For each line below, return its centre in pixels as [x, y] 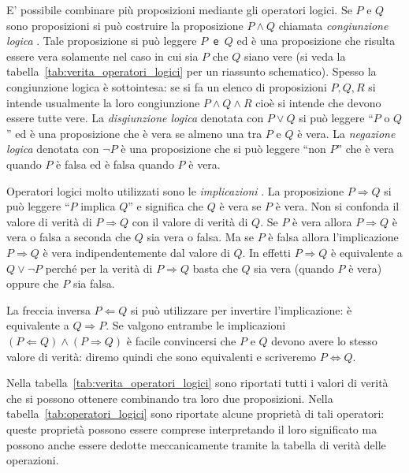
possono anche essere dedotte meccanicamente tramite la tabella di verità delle [196, 444]
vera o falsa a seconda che [69, 237]
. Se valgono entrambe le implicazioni [196, 325]
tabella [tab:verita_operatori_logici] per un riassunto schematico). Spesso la [191, 71]
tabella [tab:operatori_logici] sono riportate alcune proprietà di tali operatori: [195, 413]
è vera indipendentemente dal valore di [136, 252]
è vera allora [322, 221]
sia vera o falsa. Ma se [201, 237]
